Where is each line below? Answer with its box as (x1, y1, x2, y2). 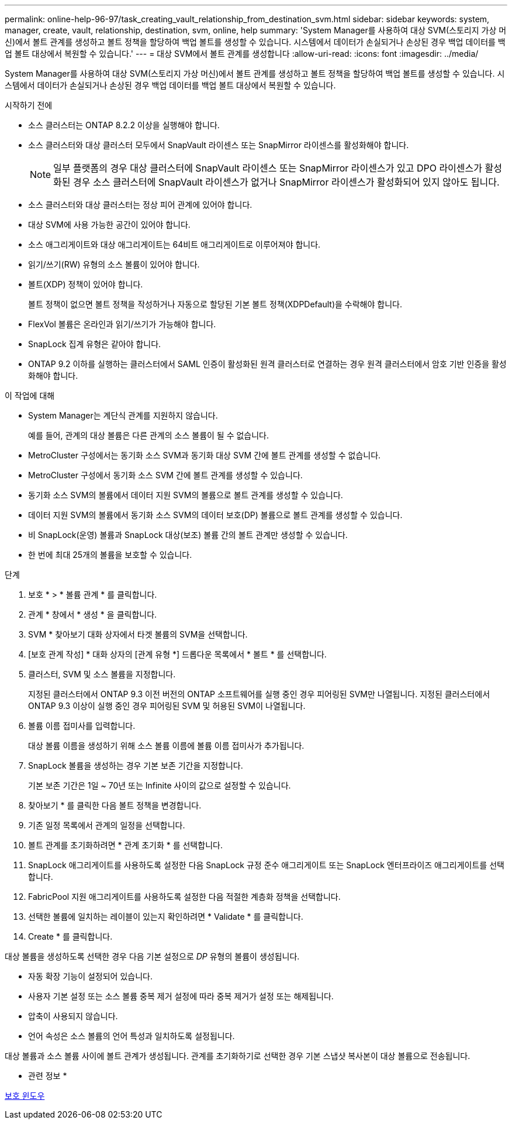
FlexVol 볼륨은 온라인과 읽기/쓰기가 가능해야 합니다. (28, 319, 216, 329)
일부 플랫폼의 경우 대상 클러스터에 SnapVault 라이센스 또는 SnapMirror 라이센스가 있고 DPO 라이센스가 (53, 162, 483, 174)
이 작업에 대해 (5, 390, 55, 400)
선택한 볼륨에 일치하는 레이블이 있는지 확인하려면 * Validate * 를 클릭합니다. (28, 911, 303, 921)
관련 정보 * (28, 1071, 67, 1081)
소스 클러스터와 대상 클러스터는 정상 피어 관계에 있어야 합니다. (28, 200, 252, 210)
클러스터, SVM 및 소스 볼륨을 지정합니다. (28, 669, 176, 679)
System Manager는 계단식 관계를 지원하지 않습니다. (28, 410, 218, 420)
